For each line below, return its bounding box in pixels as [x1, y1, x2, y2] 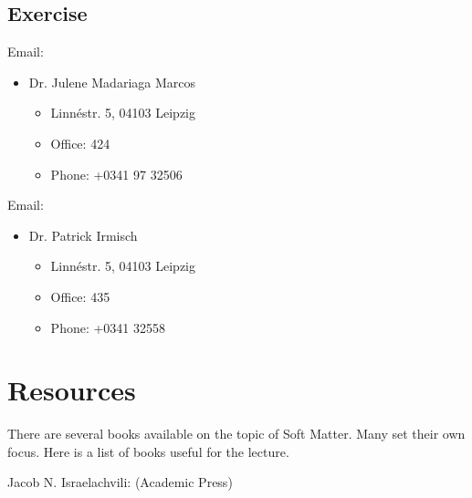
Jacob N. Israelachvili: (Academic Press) [7, 472, 233, 492]
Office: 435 [50, 286, 110, 306]
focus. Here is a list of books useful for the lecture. [7, 441, 289, 461]
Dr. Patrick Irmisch [28, 225, 138, 244]
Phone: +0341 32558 [50, 317, 166, 337]
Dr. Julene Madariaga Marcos [28, 72, 196, 91]
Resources [7, 371, 136, 409]
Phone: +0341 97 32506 [50, 164, 183, 183]
